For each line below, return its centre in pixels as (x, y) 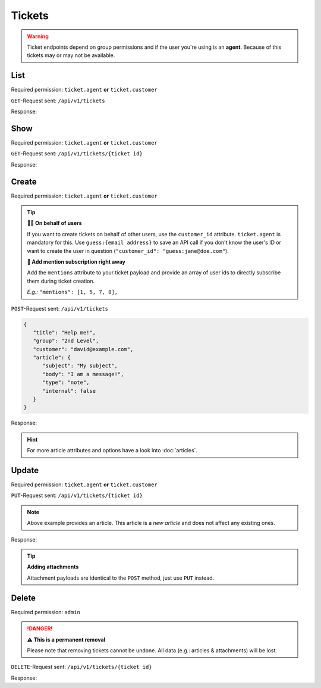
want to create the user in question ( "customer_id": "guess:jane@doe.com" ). (128, 251)
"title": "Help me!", (64, 332)
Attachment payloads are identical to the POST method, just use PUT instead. (121, 578)
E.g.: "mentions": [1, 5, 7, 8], (73, 292)
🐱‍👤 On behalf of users (55, 223)
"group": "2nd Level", (66, 341)
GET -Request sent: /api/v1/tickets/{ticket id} (77, 154)
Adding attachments (53, 567)
